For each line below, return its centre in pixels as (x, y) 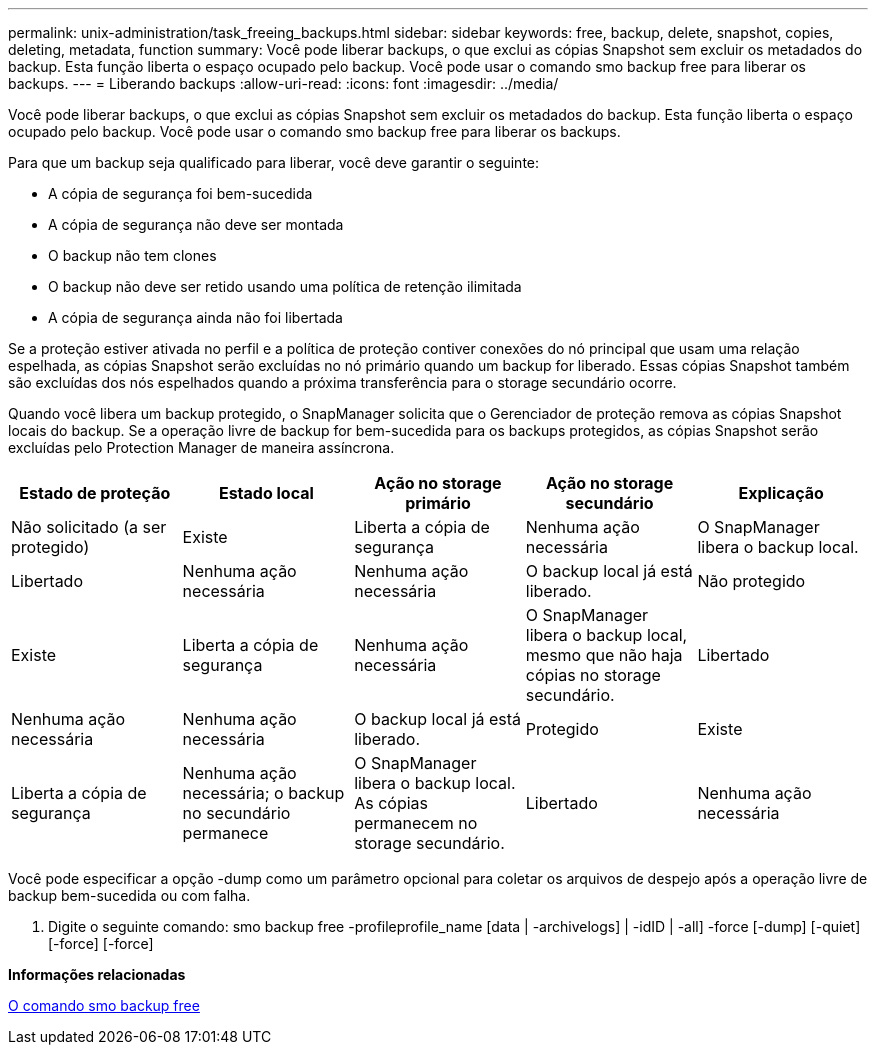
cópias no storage (593, 675)
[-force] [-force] (101, 943)
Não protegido (751, 581)
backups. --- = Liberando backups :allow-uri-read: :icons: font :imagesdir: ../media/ (283, 83)
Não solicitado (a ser (89, 527)
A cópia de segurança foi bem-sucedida (180, 193)
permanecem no (416, 823)
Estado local (266, 493)
